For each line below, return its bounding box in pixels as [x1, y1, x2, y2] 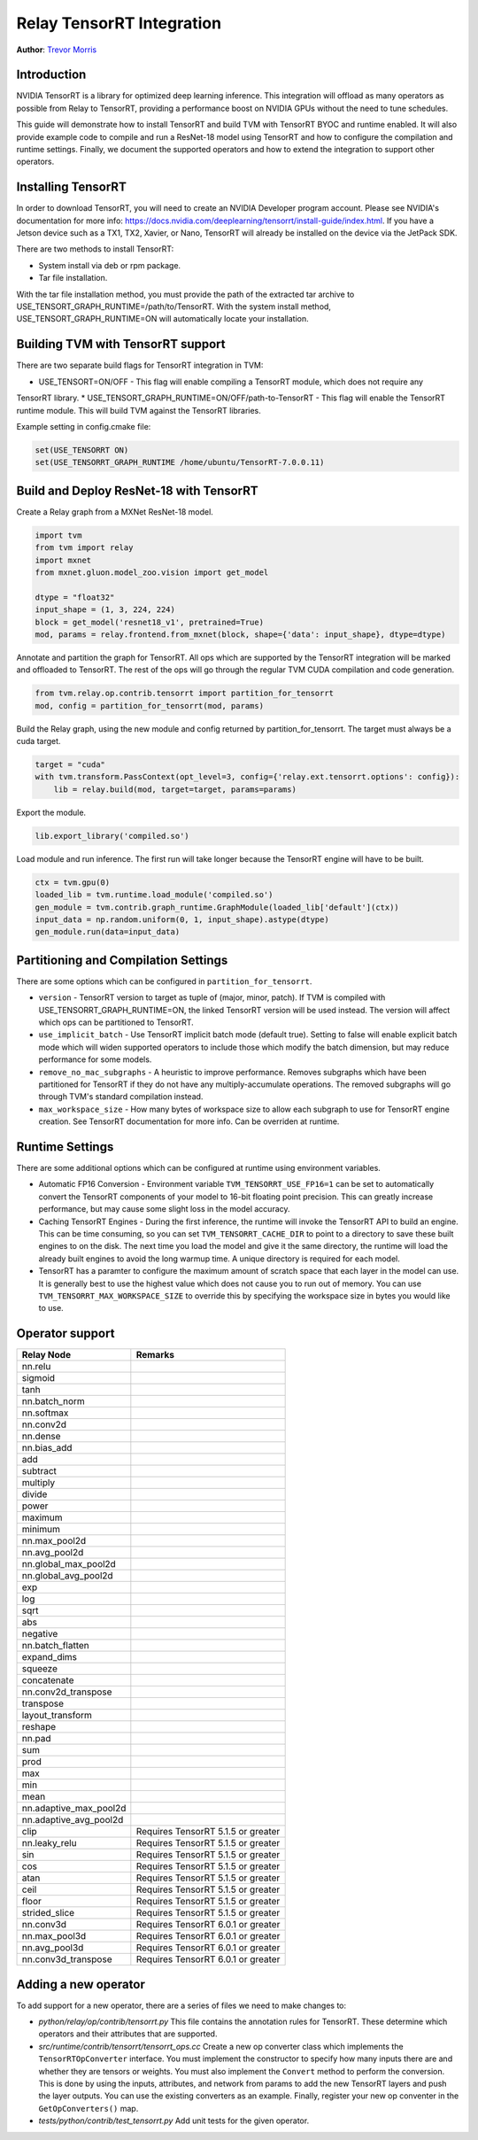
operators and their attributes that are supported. [38, 2028, 218, 2039]
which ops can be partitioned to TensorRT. [38, 1017, 194, 1027]
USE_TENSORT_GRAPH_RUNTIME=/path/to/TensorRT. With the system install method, [16, 301, 332, 312]
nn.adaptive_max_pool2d [21, 1803, 127, 1815]
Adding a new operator [16, 1976, 145, 1992]
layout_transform [21, 1710, 93, 1722]
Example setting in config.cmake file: [16, 421, 151, 431]
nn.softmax [21, 1407, 69, 1419]
